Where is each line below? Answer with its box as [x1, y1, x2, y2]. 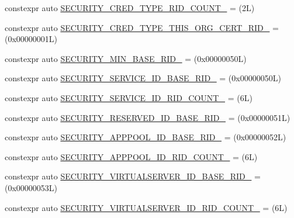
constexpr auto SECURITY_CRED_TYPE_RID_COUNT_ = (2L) [5, 2, 255, 13]
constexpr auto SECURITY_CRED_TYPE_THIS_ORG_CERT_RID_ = [5, 21, 279, 33]
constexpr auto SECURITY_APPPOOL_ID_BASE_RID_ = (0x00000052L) [5, 131, 286, 143]
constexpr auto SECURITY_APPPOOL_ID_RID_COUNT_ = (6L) [5, 150, 258, 162]
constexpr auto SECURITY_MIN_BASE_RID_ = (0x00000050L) [5, 52, 247, 64]
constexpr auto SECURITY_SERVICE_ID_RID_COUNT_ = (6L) [5, 91, 253, 103]
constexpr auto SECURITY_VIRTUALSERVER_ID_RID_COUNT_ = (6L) [5, 201, 288, 213]
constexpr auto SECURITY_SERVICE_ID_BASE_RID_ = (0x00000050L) [5, 72, 281, 84]
